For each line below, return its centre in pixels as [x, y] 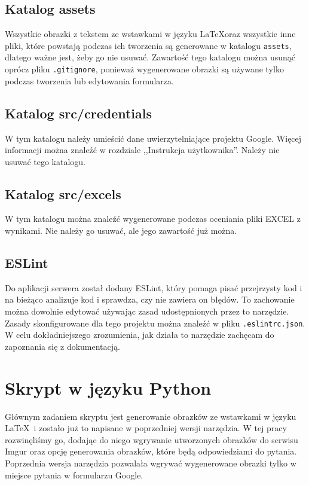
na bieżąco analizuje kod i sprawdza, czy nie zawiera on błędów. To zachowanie [150, 299]
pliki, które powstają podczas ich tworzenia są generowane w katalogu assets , [148, 45]
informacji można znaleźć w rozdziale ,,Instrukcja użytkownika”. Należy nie [142, 150]
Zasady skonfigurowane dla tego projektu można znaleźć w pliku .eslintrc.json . [155, 323]
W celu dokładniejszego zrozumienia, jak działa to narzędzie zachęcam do [140, 335]
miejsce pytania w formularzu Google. [74, 475]
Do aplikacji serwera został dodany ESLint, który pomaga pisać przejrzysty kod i [154, 287]
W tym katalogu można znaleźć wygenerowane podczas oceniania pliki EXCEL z [153, 219]
